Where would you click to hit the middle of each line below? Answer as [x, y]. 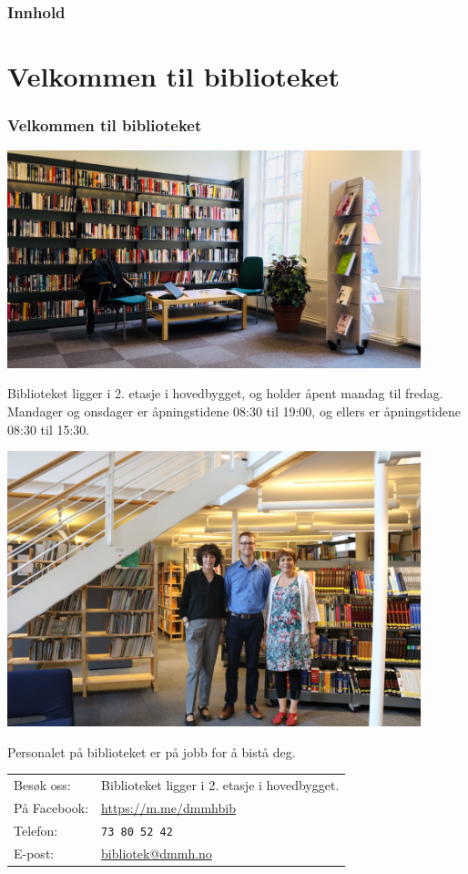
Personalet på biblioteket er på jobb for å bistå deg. [152, 751]
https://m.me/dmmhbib [168, 807]
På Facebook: [51, 807]
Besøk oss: [42, 785]
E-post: [34, 853]
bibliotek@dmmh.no [157, 853]
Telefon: [36, 830]
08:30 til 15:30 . [49, 429]
